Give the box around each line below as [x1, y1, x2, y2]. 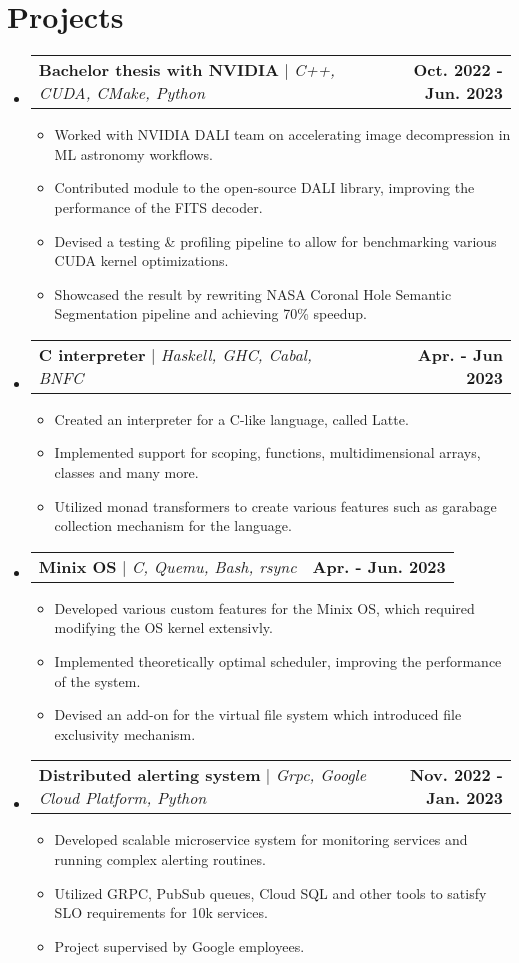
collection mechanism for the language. [54, 515, 292, 536]
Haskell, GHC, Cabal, [160, 342, 312, 366]
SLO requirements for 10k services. [54, 902, 268, 923]
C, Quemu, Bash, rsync [131, 554, 297, 578]
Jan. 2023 [426, 786, 503, 810]
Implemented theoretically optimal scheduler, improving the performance [54, 651, 502, 672]
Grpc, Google [275, 763, 367, 787]
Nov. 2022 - [409, 763, 503, 787]
